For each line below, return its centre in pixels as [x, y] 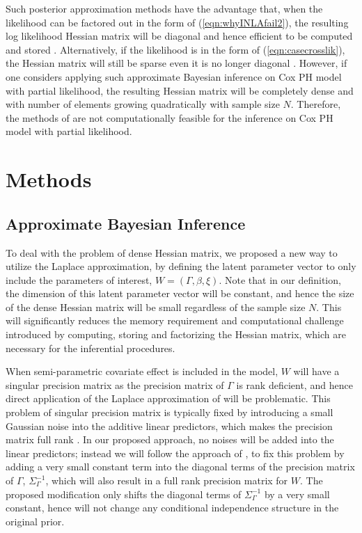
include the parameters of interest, [79, 279]
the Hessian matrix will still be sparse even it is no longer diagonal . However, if [176, 63]
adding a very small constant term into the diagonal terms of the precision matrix [180, 467]
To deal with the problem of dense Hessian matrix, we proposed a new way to [172, 252]
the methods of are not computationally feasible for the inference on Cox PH [170, 117]
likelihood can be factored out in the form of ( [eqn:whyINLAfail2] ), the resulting [177, 22]
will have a [316, 371]
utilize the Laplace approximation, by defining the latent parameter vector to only [181, 266]
